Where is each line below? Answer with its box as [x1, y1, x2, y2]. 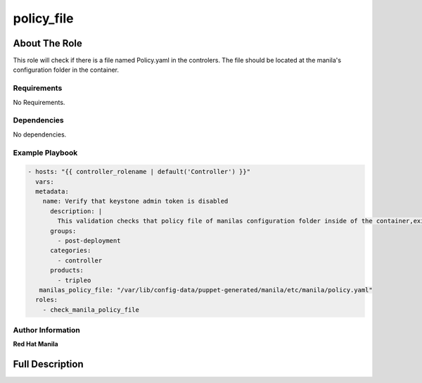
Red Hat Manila [13, 340, 59, 349]
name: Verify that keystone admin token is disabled [42, 197, 229, 206]
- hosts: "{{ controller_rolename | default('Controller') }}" [27, 168, 251, 176]
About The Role [13, 37, 82, 49]
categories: [50, 246, 91, 255]
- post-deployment [57, 237, 121, 245]
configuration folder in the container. [13, 65, 120, 74]
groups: [50, 227, 77, 235]
